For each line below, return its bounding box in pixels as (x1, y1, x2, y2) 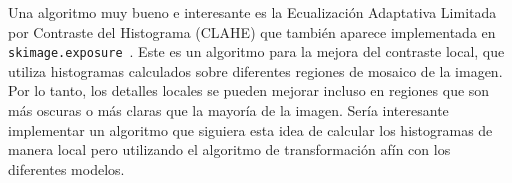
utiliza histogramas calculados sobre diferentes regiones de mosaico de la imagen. (8, 60, 503, 81)
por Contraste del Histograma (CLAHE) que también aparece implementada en (8, 21, 496, 42)
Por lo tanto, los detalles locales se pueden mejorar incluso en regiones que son (8, 80, 490, 101)
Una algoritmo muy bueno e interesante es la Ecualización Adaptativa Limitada (8, 2, 497, 22)
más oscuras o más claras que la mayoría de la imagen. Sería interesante (8, 100, 449, 121)
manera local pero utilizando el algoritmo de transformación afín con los (8, 139, 451, 160)
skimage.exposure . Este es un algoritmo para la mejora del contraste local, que (8, 41, 505, 62)
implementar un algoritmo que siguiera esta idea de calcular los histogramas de (8, 119, 493, 140)
